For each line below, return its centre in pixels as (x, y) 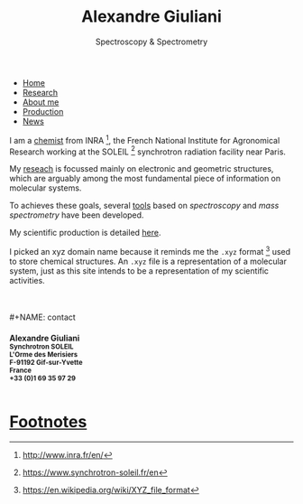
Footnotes (48, 421)
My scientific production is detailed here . (85, 233)
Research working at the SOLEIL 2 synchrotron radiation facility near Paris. (148, 151)
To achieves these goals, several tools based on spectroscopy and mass (144, 206)
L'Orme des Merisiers (44, 354)
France (21, 370)
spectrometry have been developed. (77, 215)
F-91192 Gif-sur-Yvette (46, 362)
